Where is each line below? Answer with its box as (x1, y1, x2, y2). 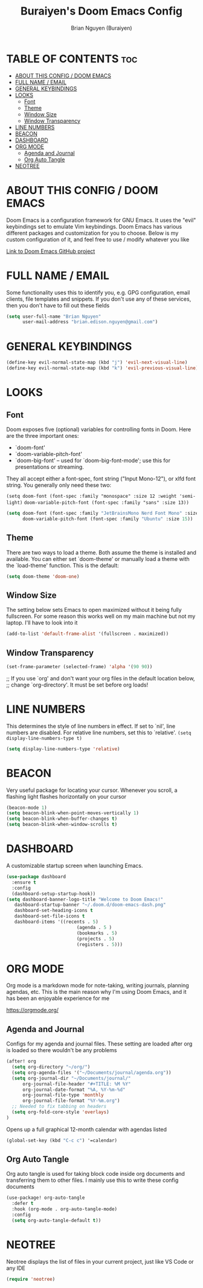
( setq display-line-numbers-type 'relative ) (6, 746, 120, 752)
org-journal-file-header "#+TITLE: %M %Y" (22, 1081, 131, 1087)
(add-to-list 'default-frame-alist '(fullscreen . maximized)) (6, 631, 169, 637)
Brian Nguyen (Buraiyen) (71, 24, 132, 32)
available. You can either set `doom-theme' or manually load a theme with (6, 555, 190, 562)
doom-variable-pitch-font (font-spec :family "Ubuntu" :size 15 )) (22, 515, 193, 522)
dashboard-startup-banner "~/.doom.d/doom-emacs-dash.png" (14, 902, 166, 908)
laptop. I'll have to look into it (6, 619, 78, 626)
